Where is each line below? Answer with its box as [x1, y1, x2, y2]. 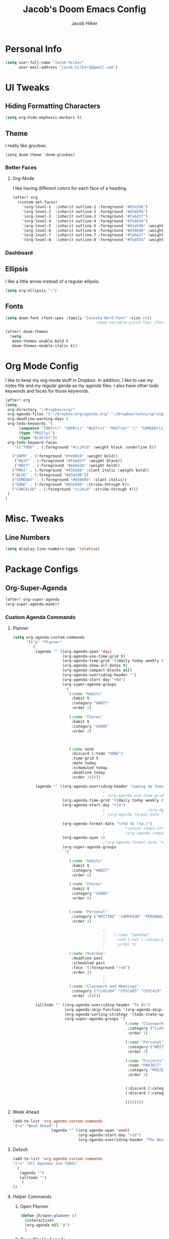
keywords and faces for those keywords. [5, 388, 90, 394]
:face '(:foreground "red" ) [71, 965, 130, 970]
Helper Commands [12, 1194, 52, 1200]
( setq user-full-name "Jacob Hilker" [5, 60, 84, 65]
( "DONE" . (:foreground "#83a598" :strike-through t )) [12, 482, 129, 487]
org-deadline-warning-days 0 [7, 416, 69, 421]
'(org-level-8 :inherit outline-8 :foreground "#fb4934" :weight [22, 237, 164, 243]
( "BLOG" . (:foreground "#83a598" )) [12, 472, 89, 478]
